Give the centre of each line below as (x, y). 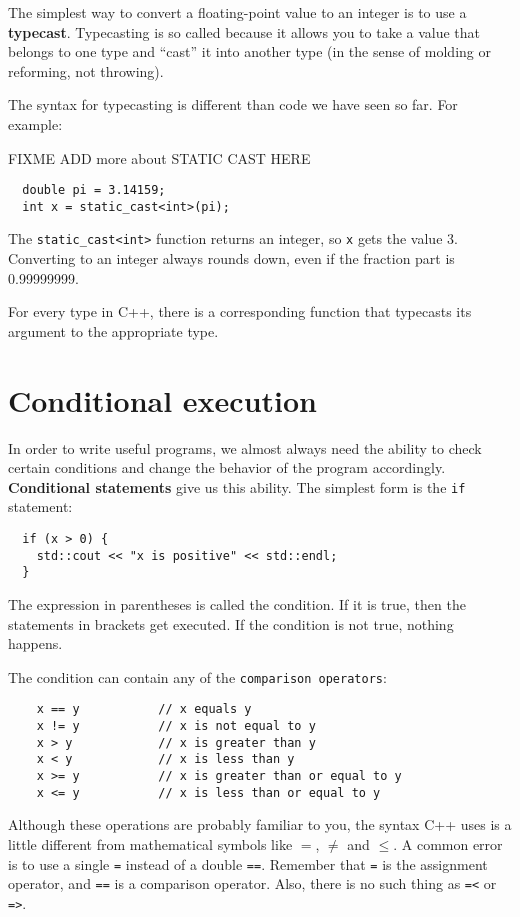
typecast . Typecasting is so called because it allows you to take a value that (244, 31)
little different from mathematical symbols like (150, 844)
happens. (35, 643)
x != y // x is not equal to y (176, 726)
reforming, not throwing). (86, 70)
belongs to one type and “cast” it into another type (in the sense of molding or (249, 51)
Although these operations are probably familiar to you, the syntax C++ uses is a (260, 824)
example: (35, 123)
